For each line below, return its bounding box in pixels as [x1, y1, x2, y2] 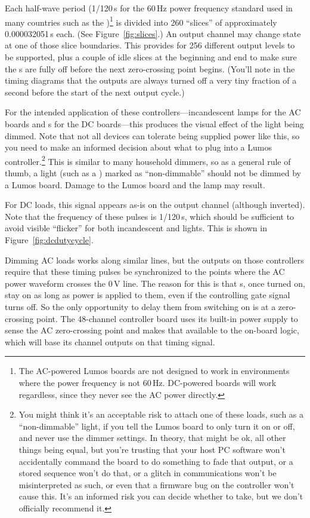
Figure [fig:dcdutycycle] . [5, 234, 94, 246]
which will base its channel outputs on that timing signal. [5, 335, 215, 348]
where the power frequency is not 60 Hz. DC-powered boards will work [18, 376, 277, 388]
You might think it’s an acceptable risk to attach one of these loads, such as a [18, 408, 304, 421]
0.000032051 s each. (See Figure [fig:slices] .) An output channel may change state [5, 27, 301, 39]
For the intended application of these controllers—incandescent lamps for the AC [5, 106, 301, 118]
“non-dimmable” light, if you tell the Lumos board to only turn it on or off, [18, 419, 295, 432]
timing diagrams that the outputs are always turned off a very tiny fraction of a [5, 74, 297, 87]
